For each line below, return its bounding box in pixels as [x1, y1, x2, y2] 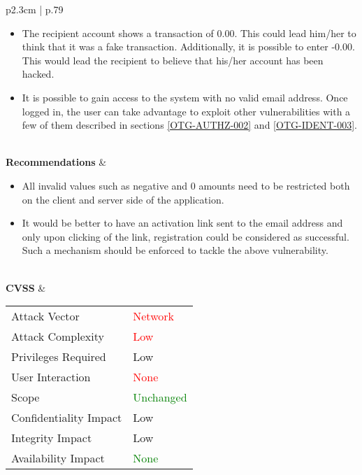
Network [133, 308, 174, 325]
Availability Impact [11, 450, 105, 467]
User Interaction [11, 369, 91, 385]
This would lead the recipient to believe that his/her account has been [22, 52, 324, 67]
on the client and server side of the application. [22, 192, 224, 206]
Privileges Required [11, 348, 106, 365]
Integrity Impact [11, 430, 92, 446]
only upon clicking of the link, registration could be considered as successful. [22, 229, 349, 243]
